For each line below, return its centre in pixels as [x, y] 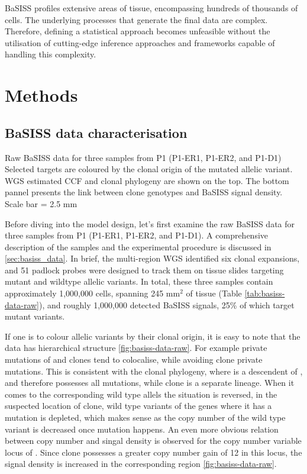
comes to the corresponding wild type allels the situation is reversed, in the [141, 394]
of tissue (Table [214, 293]
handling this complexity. [51, 54]
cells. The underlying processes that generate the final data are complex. [136, 19]
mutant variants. [35, 316]
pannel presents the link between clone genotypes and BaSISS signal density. [144, 192]
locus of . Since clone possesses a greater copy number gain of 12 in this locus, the [153, 452]
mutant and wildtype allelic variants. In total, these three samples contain [139, 281]
